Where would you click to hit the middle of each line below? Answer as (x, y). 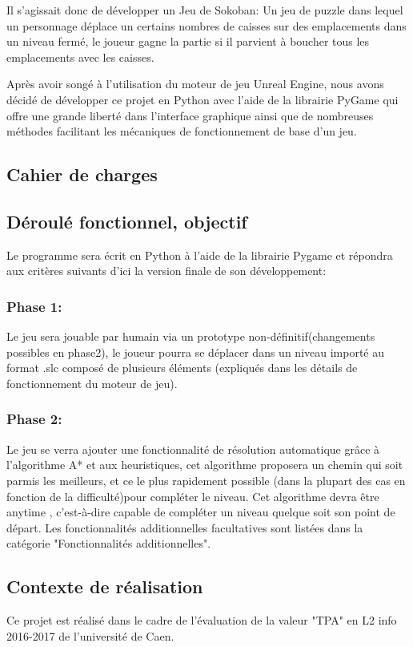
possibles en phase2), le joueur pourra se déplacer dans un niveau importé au (196, 352)
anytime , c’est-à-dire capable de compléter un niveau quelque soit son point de (201, 512)
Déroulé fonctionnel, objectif (127, 221)
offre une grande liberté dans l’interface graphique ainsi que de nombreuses (190, 115)
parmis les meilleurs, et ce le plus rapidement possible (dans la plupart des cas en (206, 480)
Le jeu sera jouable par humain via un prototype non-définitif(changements (191, 336)
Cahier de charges (82, 174)
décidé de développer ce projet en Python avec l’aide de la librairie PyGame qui (202, 99)
